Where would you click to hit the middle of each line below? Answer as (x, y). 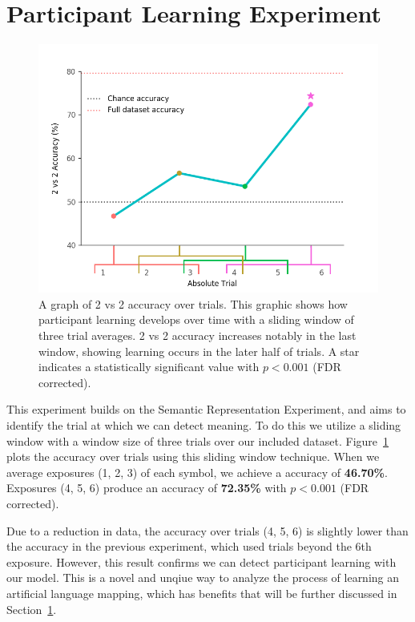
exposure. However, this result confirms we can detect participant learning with (201, 561)
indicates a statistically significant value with (149, 367)
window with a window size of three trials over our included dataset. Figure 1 (198, 440)
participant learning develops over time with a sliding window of (196, 319)
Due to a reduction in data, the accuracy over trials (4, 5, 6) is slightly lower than (207, 530)
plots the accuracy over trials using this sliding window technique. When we (193, 456)
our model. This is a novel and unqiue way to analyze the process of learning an (203, 578)
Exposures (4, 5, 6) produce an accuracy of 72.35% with (147, 488)
